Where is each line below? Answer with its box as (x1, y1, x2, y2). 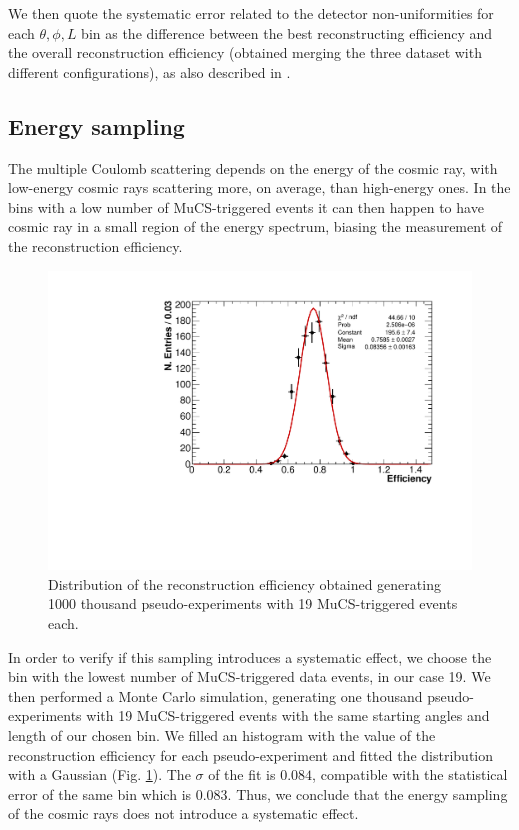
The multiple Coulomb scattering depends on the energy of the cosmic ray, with (8, 157, 498, 178)
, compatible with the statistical (312, 764, 508, 785)
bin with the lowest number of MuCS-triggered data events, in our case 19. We (8, 666, 491, 687)
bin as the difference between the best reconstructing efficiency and (81, 22, 493, 43)
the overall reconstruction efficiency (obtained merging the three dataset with (8, 42, 482, 63)
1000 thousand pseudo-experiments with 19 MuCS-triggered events (48, 593, 458, 614)
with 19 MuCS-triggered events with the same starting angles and (86, 705, 490, 726)
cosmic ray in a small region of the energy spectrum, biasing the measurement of (8, 216, 503, 237)
